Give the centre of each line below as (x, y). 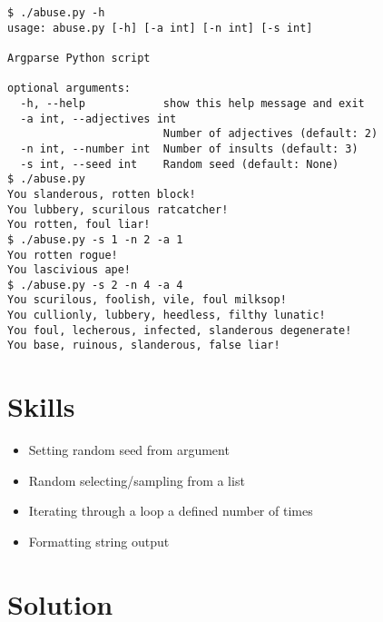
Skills (41, 406)
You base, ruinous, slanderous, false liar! (144, 346)
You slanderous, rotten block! (102, 194)
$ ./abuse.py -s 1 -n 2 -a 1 (95, 239)
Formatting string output (99, 541)
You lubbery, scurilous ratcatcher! (118, 209)
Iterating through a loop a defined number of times (171, 511)
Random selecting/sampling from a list (137, 480)
